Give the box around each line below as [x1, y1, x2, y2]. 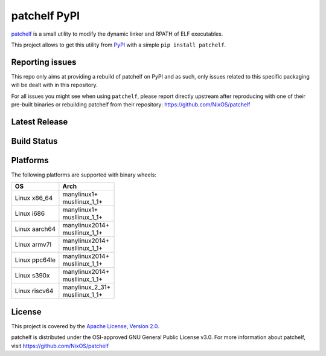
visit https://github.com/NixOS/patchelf [11, 342, 109, 349]
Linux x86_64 [14, 194, 53, 202]
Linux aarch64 [14, 225, 56, 233]
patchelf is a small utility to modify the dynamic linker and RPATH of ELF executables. [11, 30, 223, 37]
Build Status [11, 136, 58, 146]
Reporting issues [11, 57, 77, 67]
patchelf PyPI [11, 9, 80, 22]
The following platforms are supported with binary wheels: [11, 171, 157, 178]
